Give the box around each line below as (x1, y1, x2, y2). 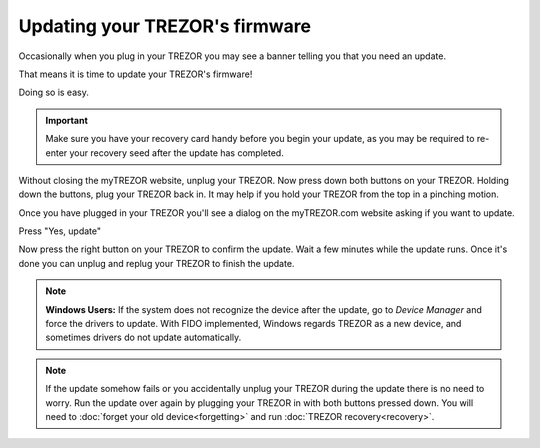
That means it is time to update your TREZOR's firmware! (18, 68, 253, 80)
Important (45, 114, 89, 126)
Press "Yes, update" (18, 225, 102, 237)
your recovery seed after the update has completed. (69, 146, 284, 159)
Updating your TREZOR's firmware (18, 15, 312, 37)
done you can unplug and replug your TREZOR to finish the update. (18, 257, 295, 269)
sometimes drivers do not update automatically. (45, 331, 242, 344)
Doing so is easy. (18, 86, 89, 99)
